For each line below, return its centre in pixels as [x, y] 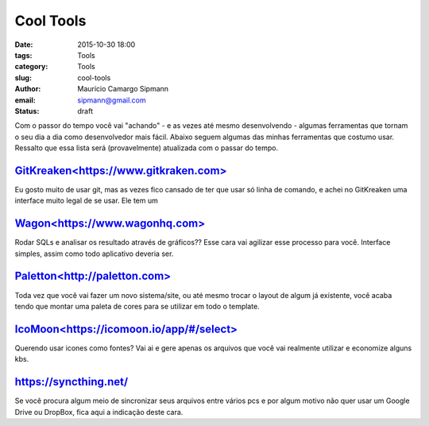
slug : [23, 77]
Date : [24, 45]
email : [25, 100]
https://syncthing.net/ [71, 382]
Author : [28, 89]
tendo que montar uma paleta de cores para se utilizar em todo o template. [137, 306]
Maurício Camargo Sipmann [123, 89]
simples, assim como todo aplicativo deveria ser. [94, 254]
